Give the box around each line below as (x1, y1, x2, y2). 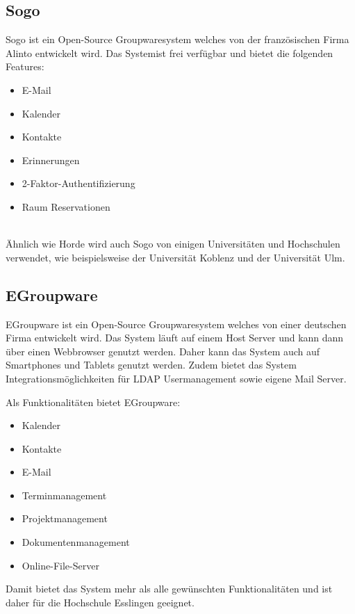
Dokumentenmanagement (22, 535, 130, 549)
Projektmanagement (22, 511, 108, 526)
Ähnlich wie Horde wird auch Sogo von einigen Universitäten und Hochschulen (6, 236, 340, 251)
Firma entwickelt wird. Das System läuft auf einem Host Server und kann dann (6, 330, 344, 345)
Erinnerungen (22, 152, 80, 167)
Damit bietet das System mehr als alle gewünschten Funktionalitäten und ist (6, 581, 333, 596)
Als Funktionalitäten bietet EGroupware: (6, 394, 181, 409)
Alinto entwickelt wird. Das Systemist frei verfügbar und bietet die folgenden (6, 45, 333, 60)
